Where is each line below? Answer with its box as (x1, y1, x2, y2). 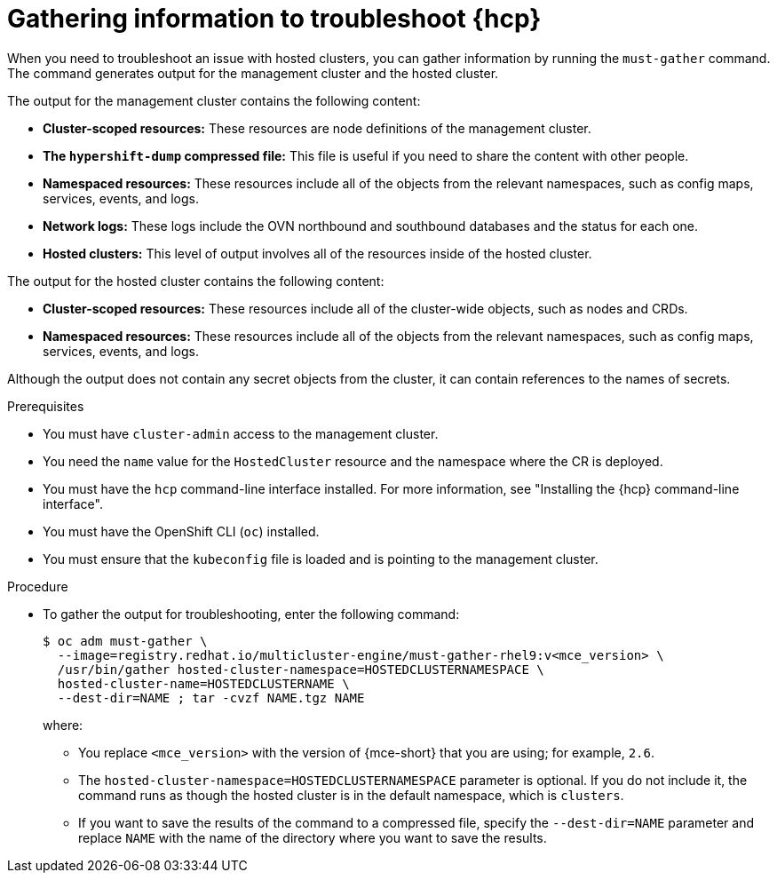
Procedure (7, 578, 68, 594)
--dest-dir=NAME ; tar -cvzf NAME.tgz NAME (57, 690, 365, 705)
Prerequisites (7, 398, 84, 414)
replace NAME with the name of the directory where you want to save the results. (78, 829, 547, 845)
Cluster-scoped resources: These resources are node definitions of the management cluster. (43, 120, 591, 136)
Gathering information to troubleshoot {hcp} (7, 4, 542, 34)
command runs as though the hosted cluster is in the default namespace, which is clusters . (78, 787, 624, 803)
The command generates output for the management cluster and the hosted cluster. (7, 65, 499, 81)
